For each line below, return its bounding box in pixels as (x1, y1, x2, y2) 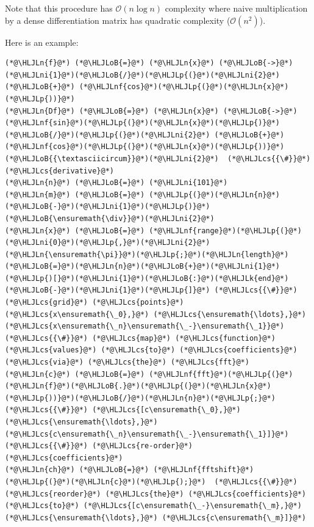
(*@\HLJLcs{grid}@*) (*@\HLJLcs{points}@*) (5, 298, 184, 307)
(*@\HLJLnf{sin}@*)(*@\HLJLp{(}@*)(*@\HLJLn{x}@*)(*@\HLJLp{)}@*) (5, 118, 280, 128)
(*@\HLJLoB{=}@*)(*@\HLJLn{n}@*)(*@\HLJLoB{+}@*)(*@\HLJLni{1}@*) (5, 262, 280, 271)
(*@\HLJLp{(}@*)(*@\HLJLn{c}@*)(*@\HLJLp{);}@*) (5, 477, 206, 486)
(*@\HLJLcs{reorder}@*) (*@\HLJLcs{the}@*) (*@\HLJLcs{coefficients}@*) (5, 489, 306, 498)
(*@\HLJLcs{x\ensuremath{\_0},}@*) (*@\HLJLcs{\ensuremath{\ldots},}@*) (5, 310, 306, 319)
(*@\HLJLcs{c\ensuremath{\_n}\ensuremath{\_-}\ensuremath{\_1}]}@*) (5, 429, 289, 438)
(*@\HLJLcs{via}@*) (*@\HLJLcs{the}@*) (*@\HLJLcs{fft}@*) (5, 358, 249, 367)
